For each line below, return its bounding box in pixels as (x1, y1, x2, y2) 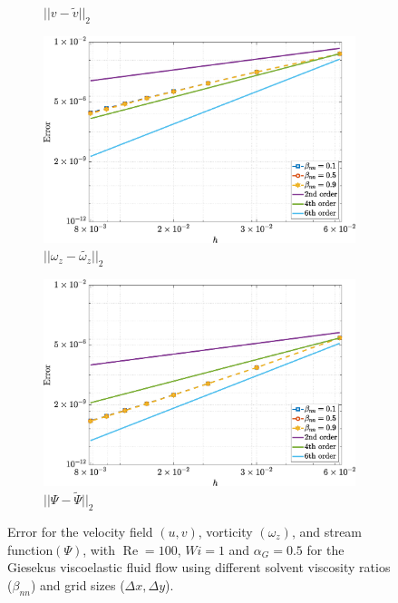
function (7, 540, 53, 559)
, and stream (291, 521, 363, 540)
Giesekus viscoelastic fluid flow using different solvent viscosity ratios (7, 558, 391, 577)
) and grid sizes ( (30, 575, 125, 594)
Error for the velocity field (7, 521, 153, 540)
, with (83, 540, 116, 559)
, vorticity (198, 521, 253, 540)
